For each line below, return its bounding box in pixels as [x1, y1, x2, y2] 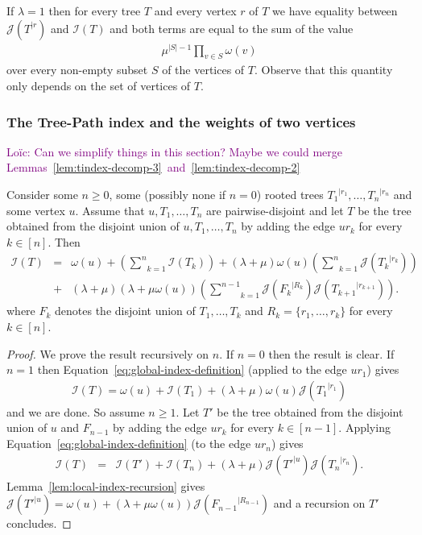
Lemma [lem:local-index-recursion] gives [6, 477, 205, 494]
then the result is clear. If [268, 345, 395, 362]
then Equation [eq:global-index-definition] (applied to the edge [37, 361, 347, 378]
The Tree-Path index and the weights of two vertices [6, 111, 356, 131]
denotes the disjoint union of [55, 302, 196, 319]
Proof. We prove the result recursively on [6, 345, 209, 362]
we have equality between [272, 2, 398, 19]
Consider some [6, 186, 78, 203]
